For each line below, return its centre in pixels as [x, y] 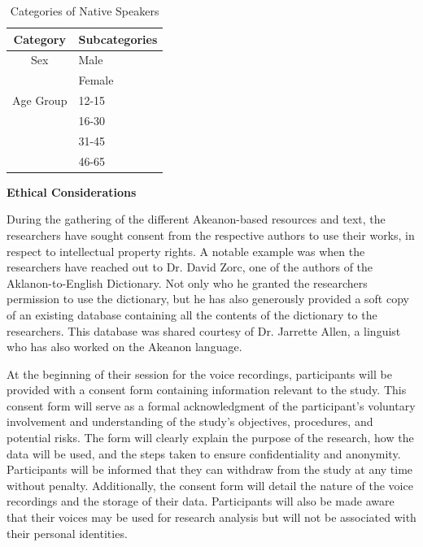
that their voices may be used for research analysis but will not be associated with [211, 517]
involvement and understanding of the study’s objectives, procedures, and [190, 421]
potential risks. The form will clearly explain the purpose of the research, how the [210, 438]
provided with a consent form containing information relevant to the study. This [207, 390]
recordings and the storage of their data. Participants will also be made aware [201, 501]
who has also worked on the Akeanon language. [124, 347]
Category [39, 39]
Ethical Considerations [72, 191]
